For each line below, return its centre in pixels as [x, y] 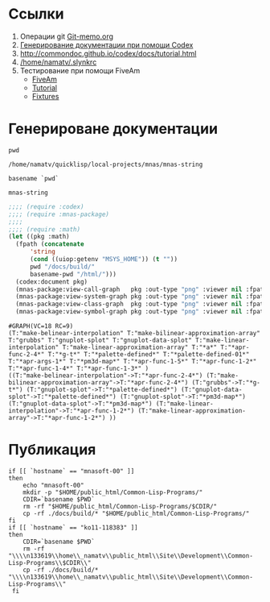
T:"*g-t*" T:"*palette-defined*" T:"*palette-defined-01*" [149, 355]
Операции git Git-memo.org [67, 36]
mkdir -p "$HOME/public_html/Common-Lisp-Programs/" [113, 492]
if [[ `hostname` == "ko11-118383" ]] [73, 527]
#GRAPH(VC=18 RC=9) [41, 326]
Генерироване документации [113, 129]
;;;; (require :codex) [46, 206]
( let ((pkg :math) [39, 237]
